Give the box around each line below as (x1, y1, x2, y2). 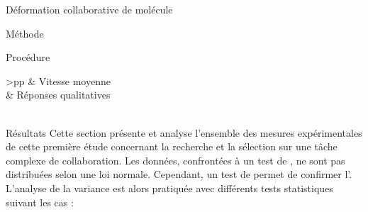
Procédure (6, 50, 50, 65)
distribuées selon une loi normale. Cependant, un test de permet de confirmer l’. (6, 167, 352, 182)
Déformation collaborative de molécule (6, 2, 173, 16)
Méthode (6, 26, 44, 40)
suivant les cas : (6, 194, 74, 209)
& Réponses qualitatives (6, 87, 111, 102)
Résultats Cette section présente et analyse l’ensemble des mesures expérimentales (6, 125, 362, 140)
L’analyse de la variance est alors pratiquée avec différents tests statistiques (6, 180, 333, 195)
